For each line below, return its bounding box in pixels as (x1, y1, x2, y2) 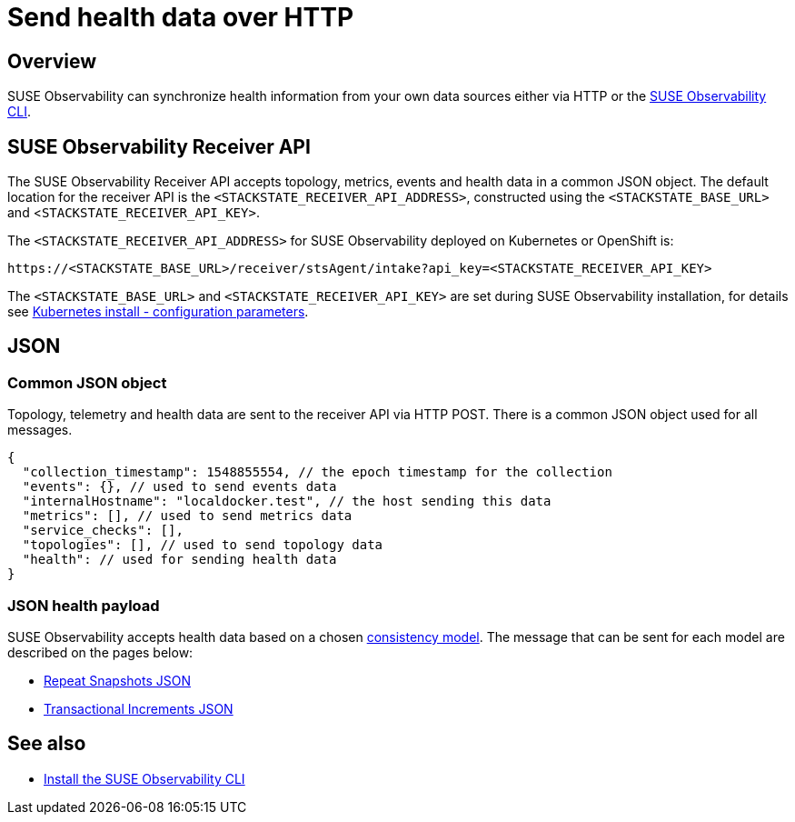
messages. (7, 422, 73, 438)
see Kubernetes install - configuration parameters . (7, 304, 309, 320)
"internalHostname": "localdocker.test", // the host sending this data (22, 494, 552, 509)
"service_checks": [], (22, 523, 184, 538)
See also (7, 732, 86, 756)
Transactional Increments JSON (44, 700, 234, 717)
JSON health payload (7, 596, 160, 615)
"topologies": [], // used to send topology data (22, 537, 383, 553)
